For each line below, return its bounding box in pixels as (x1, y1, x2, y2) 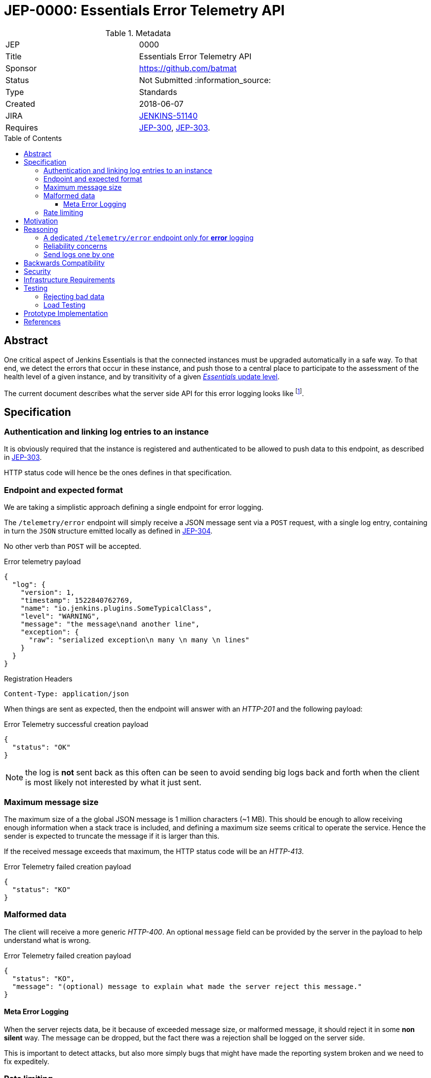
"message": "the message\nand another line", (20, 620, 200, 629)
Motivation (24, 216, 58, 225)
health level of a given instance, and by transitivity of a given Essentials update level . (4, 372, 280, 381)
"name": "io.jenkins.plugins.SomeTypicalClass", (20, 604, 212, 613)
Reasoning (24, 225, 58, 233)
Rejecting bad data (43, 292, 105, 301)
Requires (5, 122, 39, 133)
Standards (139, 87, 177, 97)
